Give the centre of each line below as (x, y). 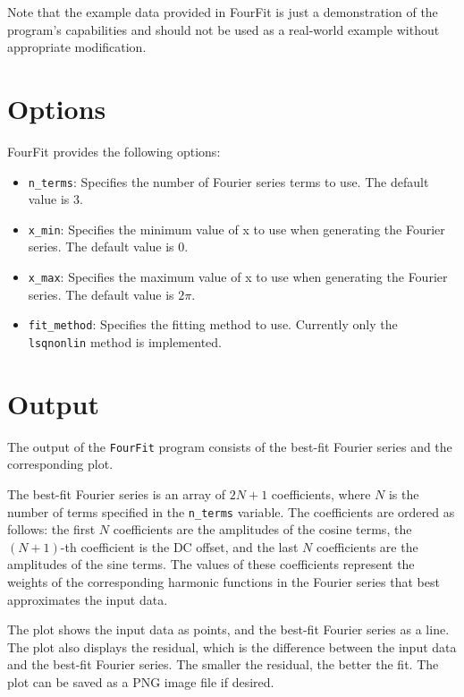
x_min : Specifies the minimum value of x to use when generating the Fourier (236, 229)
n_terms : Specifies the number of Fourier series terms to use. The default (228, 181)
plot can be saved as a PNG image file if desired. (141, 681)
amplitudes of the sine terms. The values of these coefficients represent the (211, 564)
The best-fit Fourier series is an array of (117, 493)
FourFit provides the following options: (114, 151)
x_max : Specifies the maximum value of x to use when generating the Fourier (238, 276)
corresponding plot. (60, 464)
